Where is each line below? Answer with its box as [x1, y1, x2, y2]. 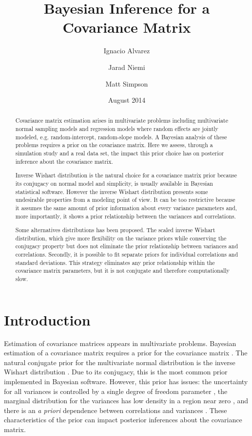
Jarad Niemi [108, 62, 145, 72]
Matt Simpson [105, 78, 148, 88]
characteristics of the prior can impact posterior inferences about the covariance [4, 414, 242, 425]
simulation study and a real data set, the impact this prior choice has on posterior [15, 149, 224, 157]
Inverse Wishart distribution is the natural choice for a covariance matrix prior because [15, 171, 237, 179]
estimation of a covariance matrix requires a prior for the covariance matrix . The [4, 348, 248, 358]
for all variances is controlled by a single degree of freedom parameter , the [4, 386, 228, 396]
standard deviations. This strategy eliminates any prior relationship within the [15, 258, 215, 266]
